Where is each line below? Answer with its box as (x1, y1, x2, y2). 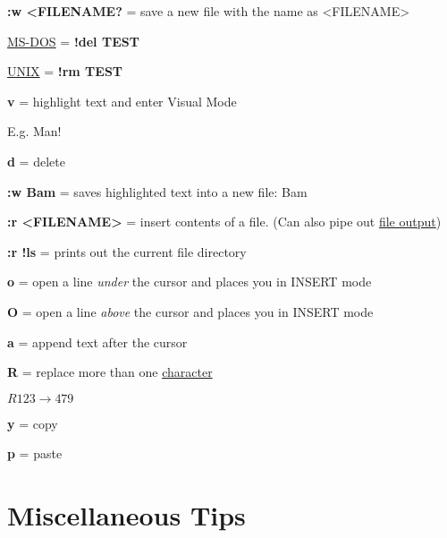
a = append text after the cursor (7, 332, 188, 351)
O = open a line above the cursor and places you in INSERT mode (7, 302, 374, 320)
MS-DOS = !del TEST (7, 31, 139, 50)
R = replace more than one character (7, 363, 213, 381)
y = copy (7, 414, 58, 432)
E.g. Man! (7, 122, 62, 141)
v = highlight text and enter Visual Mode (7, 91, 237, 110)
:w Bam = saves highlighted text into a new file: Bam (7, 182, 308, 201)
